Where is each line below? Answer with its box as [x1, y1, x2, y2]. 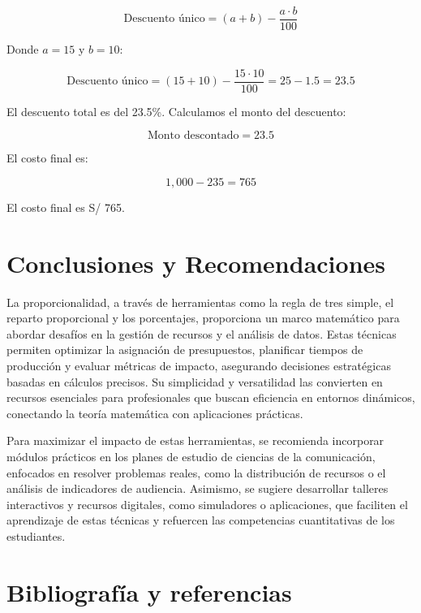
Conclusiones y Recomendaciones [6, 246, 385, 279]
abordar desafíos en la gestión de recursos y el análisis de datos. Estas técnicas [6, 325, 397, 342]
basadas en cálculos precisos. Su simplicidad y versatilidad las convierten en [6, 373, 383, 390]
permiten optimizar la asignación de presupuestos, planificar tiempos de [6, 341, 363, 358]
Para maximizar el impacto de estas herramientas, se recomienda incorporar [6, 432, 384, 449]
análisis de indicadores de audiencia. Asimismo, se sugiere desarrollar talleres [6, 480, 389, 497]
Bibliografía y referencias [6, 575, 292, 608]
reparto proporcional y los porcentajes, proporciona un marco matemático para [6, 309, 400, 326]
